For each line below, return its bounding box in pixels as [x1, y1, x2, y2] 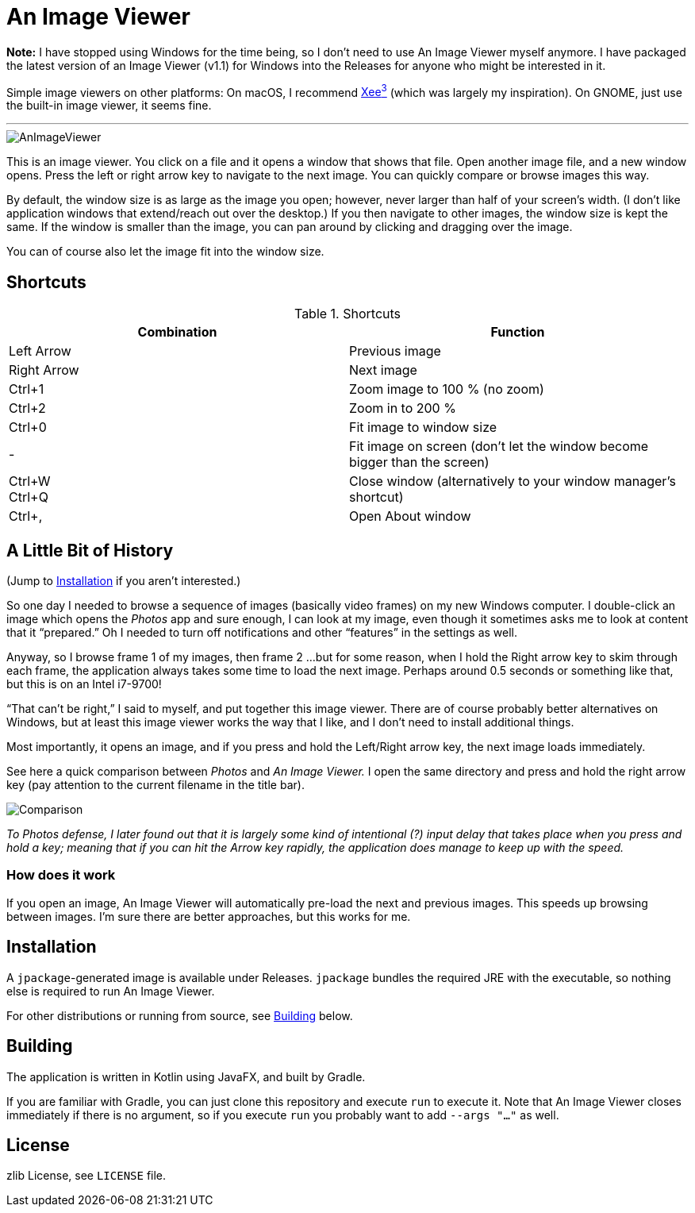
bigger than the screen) [349, 454, 490, 471]
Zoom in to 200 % [349, 400, 456, 417]
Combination [137, 324, 217, 341]
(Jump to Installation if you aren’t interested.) [6, 574, 241, 588]
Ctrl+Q [9, 489, 48, 506]
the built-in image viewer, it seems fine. [6, 98, 212, 113]
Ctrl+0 [9, 419, 47, 436]
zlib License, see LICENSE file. [6, 1169, 167, 1183]
